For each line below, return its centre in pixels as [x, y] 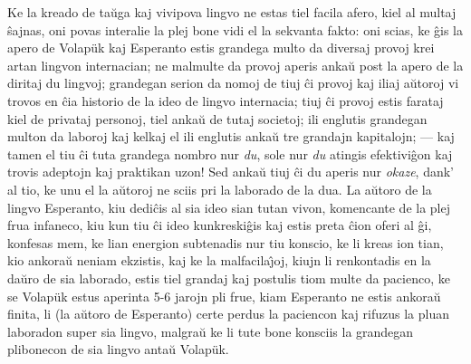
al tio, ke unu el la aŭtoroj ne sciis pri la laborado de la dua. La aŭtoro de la [220, 189]
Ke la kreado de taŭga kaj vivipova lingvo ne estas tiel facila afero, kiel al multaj [232, 12]
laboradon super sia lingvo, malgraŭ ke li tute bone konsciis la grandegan [211, 331]
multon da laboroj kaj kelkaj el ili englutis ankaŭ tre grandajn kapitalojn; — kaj [231, 136]
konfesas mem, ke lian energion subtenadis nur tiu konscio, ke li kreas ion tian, [226, 242]
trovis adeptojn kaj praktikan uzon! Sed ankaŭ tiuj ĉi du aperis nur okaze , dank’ [231, 172]
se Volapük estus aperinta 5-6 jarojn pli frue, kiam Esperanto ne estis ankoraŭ [224, 296]
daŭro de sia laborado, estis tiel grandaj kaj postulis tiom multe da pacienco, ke [229, 278]
